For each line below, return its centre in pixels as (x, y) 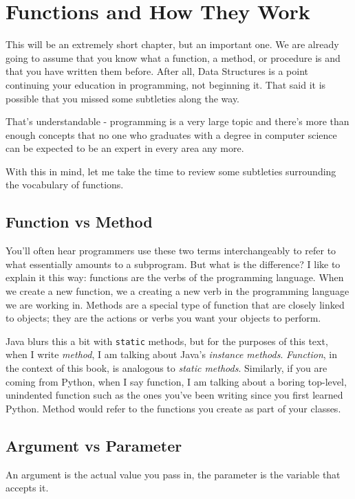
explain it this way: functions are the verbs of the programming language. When (175, 277)
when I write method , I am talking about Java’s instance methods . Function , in (172, 354)
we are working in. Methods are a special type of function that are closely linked (175, 304)
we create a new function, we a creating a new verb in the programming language (177, 291)
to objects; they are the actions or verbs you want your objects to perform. (163, 318)
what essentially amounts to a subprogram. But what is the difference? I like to (173, 264)
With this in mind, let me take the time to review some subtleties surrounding (171, 171)
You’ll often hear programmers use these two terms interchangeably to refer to (171, 251)
